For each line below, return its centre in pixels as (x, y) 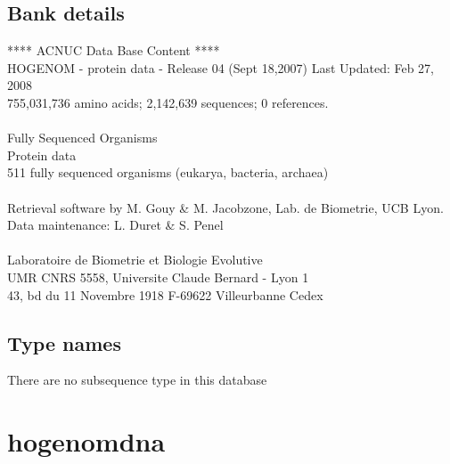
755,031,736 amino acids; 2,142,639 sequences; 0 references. (168, 102)
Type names (64, 342)
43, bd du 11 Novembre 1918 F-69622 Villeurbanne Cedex (165, 294)
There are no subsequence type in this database (137, 380)
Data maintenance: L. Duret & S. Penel (115, 225)
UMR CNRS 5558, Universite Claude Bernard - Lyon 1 (158, 277)
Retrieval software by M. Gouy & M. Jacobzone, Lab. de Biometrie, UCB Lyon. (225, 207)
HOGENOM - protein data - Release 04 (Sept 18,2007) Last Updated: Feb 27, (221, 67)
